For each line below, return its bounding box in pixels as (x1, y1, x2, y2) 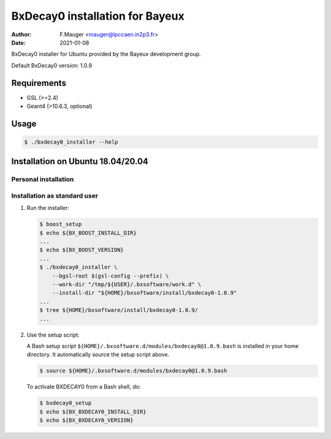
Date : (11, 39, 26, 46)
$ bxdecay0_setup (39, 400, 92, 406)
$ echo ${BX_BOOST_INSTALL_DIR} (39, 229, 137, 236)
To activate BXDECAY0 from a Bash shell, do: (26, 383, 141, 390)
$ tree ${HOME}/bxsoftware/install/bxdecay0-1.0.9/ (39, 307, 199, 314)
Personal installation (11, 175, 74, 184)
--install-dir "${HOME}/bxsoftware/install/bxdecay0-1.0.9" (52, 289, 237, 297)
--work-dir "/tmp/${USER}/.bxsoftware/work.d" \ (52, 281, 202, 288)
